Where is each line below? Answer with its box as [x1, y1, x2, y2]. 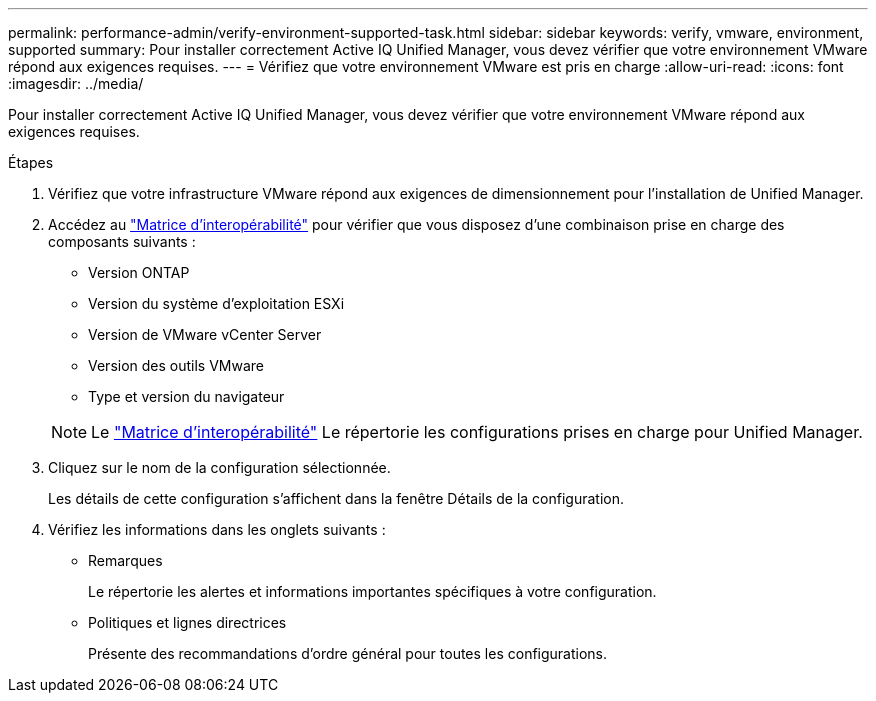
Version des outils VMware [88, 357, 265, 374]
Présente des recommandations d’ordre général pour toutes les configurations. [88, 645, 608, 662]
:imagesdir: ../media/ [8, 75, 144, 92]
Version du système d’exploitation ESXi [88, 295, 345, 312]
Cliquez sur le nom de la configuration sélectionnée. [48, 459, 391, 476]
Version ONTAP [88, 264, 190, 281]
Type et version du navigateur [88, 388, 285, 405]
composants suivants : [48, 233, 196, 250]
